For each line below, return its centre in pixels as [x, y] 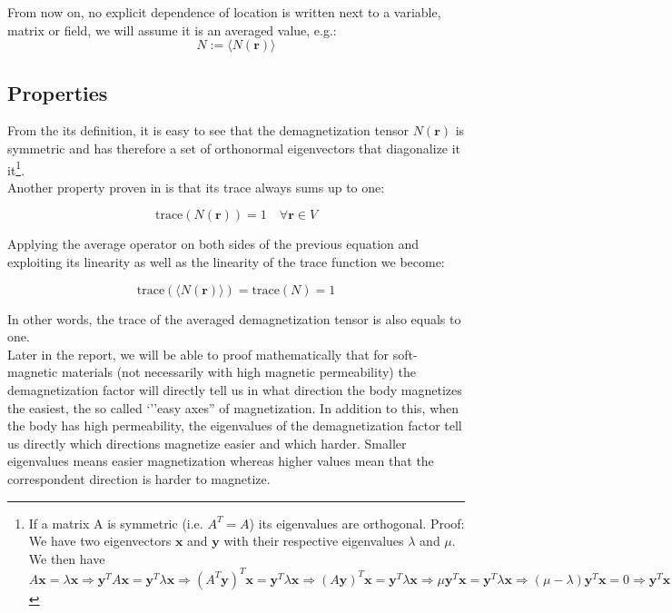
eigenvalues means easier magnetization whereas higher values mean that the [221, 461]
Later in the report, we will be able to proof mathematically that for [198, 354]
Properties [58, 92]
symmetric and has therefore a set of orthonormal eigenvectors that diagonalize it [234, 148]
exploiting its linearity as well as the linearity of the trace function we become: [226, 262]
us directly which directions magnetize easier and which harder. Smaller [207, 443]
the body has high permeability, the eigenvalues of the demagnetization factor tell [235, 425]
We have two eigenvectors [100, 541]
